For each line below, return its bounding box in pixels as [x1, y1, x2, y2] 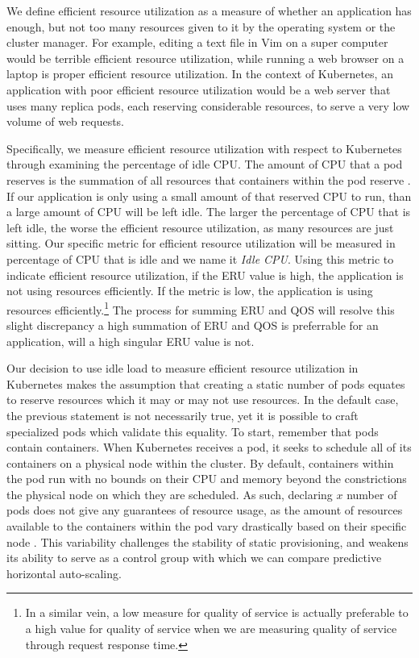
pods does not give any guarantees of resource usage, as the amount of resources [6, 502, 403, 518]
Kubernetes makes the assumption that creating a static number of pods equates [6, 375, 405, 392]
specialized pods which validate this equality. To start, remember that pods [6, 423, 379, 439]
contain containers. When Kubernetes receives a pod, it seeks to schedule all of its [6, 439, 412, 456]
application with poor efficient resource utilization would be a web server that [6, 81, 391, 98]
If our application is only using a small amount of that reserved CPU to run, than [6, 187, 412, 204]
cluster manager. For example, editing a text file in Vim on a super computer [6, 34, 388, 51]
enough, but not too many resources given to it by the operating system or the [6, 18, 396, 35]
